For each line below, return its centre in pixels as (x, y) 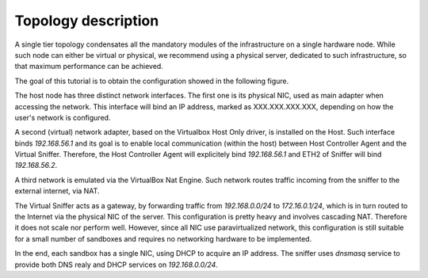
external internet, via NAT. (57, 191)
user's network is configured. (63, 117)
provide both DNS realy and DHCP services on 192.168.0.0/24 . (116, 265)
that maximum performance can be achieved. (89, 67)
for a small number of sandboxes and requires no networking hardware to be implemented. (163, 238)
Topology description (87, 21)
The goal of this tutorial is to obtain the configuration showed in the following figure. (152, 81)
